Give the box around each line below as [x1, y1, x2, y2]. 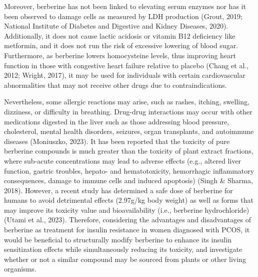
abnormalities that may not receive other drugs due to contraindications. [4, 79, 227, 90]
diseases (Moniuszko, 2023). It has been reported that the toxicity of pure [4, 135, 230, 146]
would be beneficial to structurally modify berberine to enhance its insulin [4, 234, 232, 244]
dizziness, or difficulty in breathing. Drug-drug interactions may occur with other [4, 106, 252, 116]
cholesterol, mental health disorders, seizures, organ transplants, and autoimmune [4, 126, 254, 136]
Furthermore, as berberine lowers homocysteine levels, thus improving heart [4, 50, 236, 60]
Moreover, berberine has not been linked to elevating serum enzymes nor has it [4, 1, 246, 11]
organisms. [4, 263, 36, 274]
